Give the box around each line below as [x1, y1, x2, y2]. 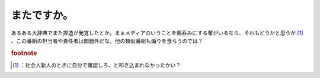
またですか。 [11, 9, 73, 22]
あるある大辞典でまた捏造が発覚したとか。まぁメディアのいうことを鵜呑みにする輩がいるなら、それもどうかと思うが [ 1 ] [11, 29, 303, 36]
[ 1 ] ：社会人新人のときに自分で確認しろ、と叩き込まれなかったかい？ [12, 62, 181, 69]
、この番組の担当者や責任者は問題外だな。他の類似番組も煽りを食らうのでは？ [11, 37, 203, 44]
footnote [11, 49, 37, 57]
